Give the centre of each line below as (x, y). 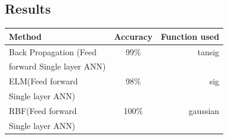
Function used (190, 36)
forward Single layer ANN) (57, 66)
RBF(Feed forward (43, 110)
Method (25, 36)
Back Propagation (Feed (53, 51)
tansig (208, 51)
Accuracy (133, 36)
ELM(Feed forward (44, 81)
